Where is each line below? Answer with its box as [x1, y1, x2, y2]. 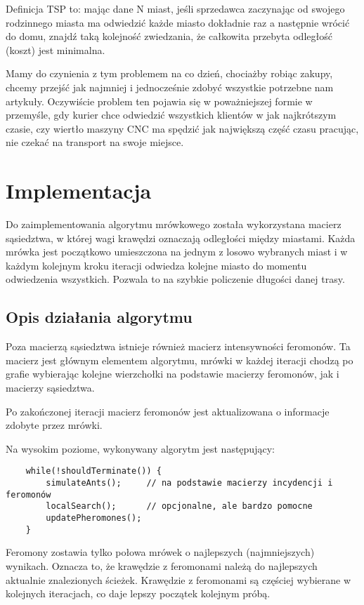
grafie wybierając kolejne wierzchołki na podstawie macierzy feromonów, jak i [6, 366, 339, 381]
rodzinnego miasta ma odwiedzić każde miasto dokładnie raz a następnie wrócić [6, 15, 350, 29]
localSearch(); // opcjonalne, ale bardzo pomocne [46, 501, 313, 512]
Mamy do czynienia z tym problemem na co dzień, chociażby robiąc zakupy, [6, 66, 333, 81]
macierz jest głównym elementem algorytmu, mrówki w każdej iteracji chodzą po [6, 352, 353, 367]
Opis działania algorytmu [6, 306, 193, 328]
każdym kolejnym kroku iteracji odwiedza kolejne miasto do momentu [6, 258, 307, 272]
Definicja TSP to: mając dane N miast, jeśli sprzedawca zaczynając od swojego [6, 1, 345, 15]
